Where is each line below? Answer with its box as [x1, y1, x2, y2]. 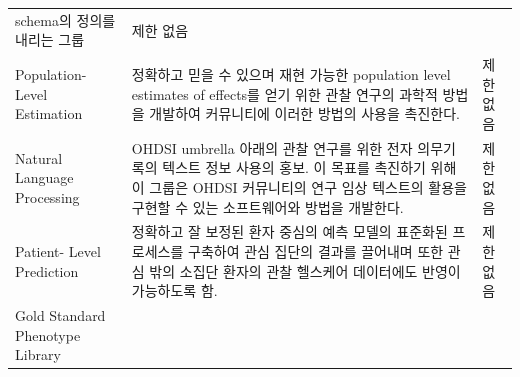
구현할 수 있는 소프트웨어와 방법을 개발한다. [131, 196, 404, 217]
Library [15, 344, 61, 365]
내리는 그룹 [15, 29, 85, 50]
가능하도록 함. [131, 280, 218, 301]
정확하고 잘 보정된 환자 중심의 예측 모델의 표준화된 [131, 221, 448, 242]
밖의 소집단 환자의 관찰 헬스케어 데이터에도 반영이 [149, 260, 461, 281]
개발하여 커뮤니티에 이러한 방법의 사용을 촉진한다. [149, 103, 460, 124]
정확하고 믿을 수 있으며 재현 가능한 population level [131, 63, 451, 84]
